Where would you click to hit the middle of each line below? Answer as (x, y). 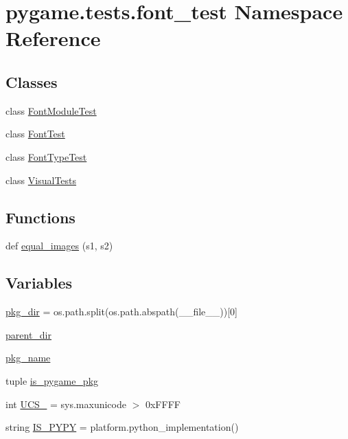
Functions (40, 217)
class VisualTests (41, 180)
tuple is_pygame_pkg (52, 380)
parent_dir (28, 334)
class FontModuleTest (51, 110)
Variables (39, 283)
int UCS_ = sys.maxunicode (66, 404)
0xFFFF (163, 404)
